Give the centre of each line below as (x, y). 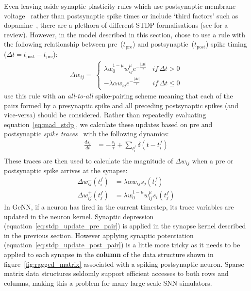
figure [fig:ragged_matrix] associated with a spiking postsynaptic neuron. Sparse (124, 264)
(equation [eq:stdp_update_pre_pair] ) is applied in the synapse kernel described (125, 226)
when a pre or (213, 160)
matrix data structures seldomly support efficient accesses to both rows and (116, 273)
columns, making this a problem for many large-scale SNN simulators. (108, 283)
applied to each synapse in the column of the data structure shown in (109, 254)
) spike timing (226, 44)
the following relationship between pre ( (64, 44)
